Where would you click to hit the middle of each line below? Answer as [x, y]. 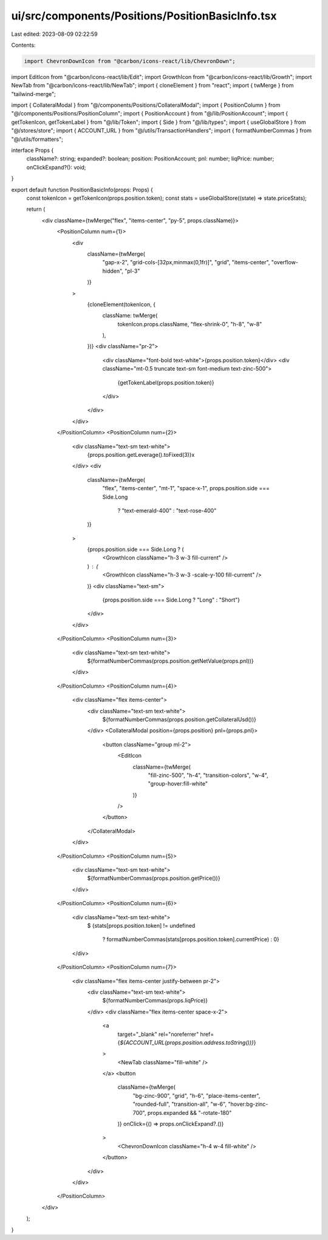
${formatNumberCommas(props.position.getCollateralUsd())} [179, 719]
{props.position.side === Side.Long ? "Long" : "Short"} [171, 600]
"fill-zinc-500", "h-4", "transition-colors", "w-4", [208, 775]
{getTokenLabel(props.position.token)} [166, 382]
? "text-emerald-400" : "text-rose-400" [167, 510]
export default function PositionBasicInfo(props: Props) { [82, 190]
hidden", [113, 271]
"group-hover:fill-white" [178, 784]
